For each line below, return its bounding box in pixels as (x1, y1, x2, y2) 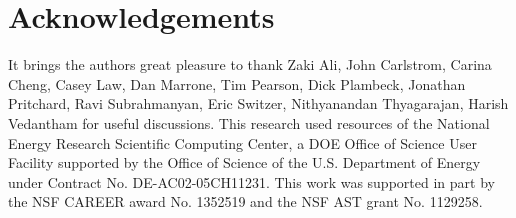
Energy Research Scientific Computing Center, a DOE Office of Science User (8, 132, 477, 153)
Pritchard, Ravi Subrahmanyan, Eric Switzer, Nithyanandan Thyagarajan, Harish (8, 93, 509, 114)
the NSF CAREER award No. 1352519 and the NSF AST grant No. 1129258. (8, 191, 483, 212)
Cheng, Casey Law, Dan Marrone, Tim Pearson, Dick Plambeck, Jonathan (8, 73, 466, 94)
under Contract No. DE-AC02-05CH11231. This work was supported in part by (8, 171, 495, 192)
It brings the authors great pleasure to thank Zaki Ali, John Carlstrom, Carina (8, 54, 492, 75)
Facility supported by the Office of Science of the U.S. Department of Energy (8, 152, 481, 173)
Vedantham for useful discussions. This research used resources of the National (8, 112, 490, 133)
